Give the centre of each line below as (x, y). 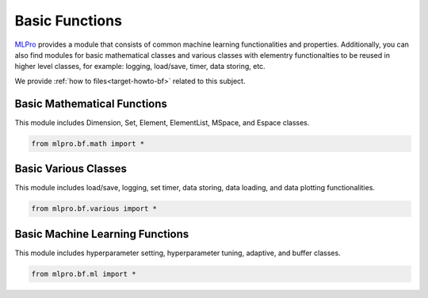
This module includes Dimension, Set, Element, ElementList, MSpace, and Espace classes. (162, 122)
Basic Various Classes (71, 169)
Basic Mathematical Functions (91, 103)
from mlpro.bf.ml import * (84, 274)
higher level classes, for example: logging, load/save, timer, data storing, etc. (140, 67)
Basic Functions (69, 21)
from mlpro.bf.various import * (94, 209)
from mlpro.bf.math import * (88, 143)
